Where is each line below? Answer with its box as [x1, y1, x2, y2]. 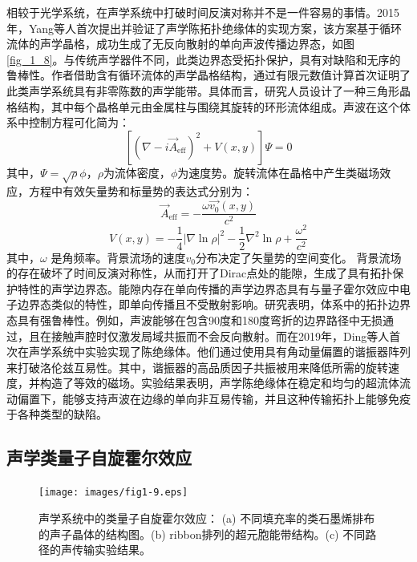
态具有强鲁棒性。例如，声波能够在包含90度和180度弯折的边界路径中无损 [6, 311, 383, 328]
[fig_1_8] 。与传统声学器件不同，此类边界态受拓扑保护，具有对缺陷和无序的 [6, 51, 401, 67]
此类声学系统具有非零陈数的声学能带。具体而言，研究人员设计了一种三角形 [6, 82, 399, 99]
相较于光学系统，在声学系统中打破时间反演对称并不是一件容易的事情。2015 [6, 4, 399, 20]
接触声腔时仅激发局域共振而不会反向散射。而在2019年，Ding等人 [51, 327, 390, 344]
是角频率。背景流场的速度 [51, 249, 186, 265]
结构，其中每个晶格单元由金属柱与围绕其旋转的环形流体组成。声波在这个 [17, 98, 399, 115]
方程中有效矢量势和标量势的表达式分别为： [28, 182, 253, 199]
